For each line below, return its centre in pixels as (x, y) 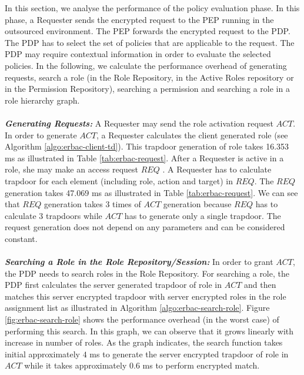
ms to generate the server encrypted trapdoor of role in (189, 354)
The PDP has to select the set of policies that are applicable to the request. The (150, 42)
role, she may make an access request (72, 169)
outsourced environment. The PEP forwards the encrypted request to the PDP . (148, 31)
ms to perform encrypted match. (201, 365)
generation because (197, 204)
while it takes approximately (76, 365)
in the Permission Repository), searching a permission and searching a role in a (147, 89)
